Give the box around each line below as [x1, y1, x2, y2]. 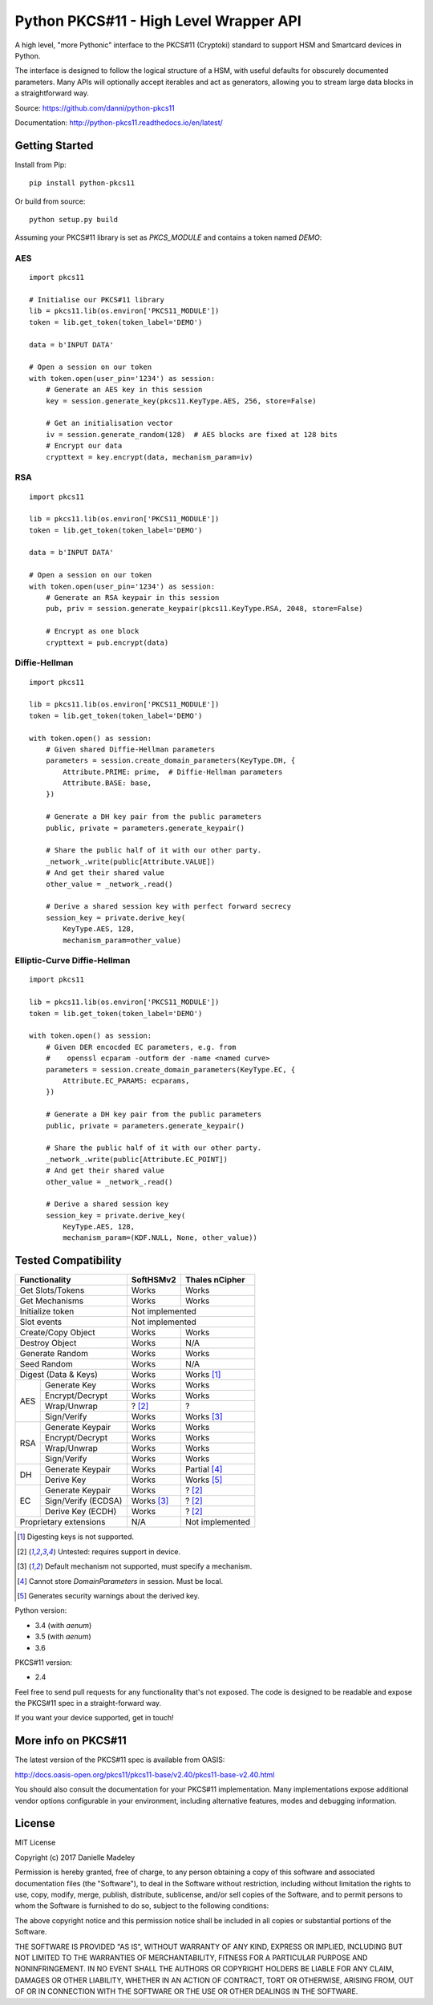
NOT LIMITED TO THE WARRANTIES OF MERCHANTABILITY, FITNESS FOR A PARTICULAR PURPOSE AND [14, 1953, 368, 1962]
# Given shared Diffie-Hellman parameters [45, 744, 216, 754]
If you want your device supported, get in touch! [14, 1713, 174, 1723]
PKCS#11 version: [14, 1657, 72, 1667]
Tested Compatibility [14, 1254, 122, 1267]
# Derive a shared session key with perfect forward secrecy [45, 902, 292, 911]
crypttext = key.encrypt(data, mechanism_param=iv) [45, 452, 253, 461]
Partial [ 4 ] [184, 1464, 223, 1475]
